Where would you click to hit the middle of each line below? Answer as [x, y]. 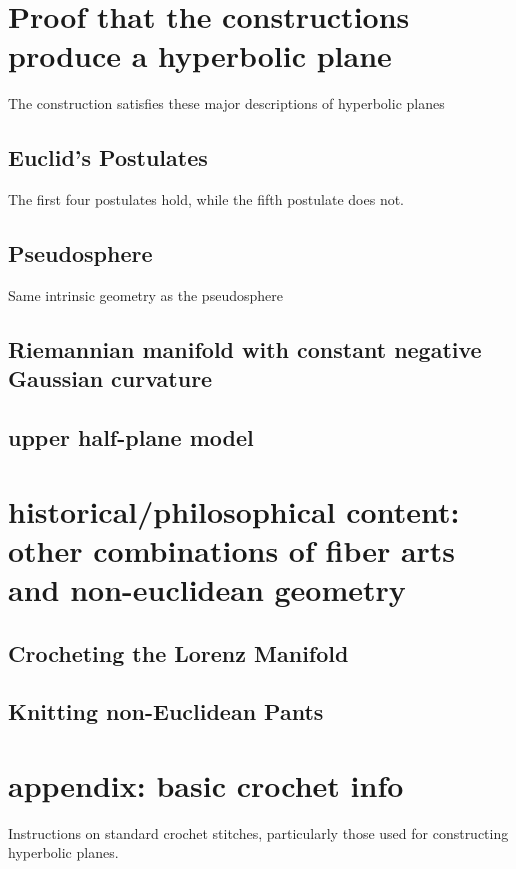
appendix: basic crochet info [206, 784]
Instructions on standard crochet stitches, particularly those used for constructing [258, 832]
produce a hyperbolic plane [200, 55]
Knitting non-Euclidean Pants [166, 711]
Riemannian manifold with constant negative [245, 348]
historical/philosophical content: [234, 510]
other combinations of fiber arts [232, 549]
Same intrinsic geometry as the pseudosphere [145, 294]
